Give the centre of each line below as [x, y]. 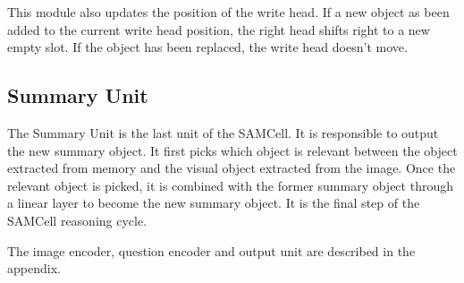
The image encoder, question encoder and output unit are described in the [211, 250]
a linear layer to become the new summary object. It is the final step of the [214, 203]
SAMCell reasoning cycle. [77, 220]
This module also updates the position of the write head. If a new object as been [228, 12]
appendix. [34, 268]
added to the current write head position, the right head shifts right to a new [219, 29]
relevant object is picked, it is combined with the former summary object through [230, 185]
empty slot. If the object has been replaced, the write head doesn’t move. [207, 47]
